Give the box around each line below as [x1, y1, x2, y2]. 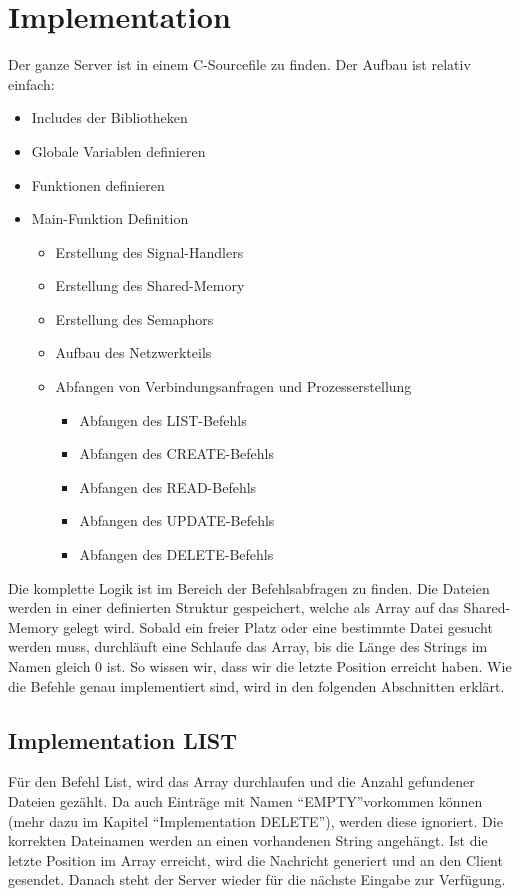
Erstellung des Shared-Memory [55, 275, 245, 296]
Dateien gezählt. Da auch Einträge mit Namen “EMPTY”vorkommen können [8, 790, 483, 811]
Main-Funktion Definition [31, 208, 189, 229]
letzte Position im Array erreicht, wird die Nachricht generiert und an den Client [8, 849, 503, 870]
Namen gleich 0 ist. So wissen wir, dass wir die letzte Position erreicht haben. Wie [8, 656, 512, 676]
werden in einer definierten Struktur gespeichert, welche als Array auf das [8, 597, 459, 618]
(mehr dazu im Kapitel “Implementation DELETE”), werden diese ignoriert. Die [8, 810, 503, 831]
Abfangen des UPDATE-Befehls [79, 510, 275, 531]
